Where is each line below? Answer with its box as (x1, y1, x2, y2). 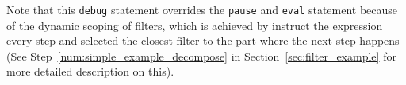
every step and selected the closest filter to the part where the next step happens (6, 32, 400, 49)
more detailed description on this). (6, 63, 174, 79)
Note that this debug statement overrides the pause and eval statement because (6, 2, 398, 17)
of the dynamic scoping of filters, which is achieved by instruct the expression (6, 17, 383, 33)
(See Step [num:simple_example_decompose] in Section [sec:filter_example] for (6, 47, 396, 64)
